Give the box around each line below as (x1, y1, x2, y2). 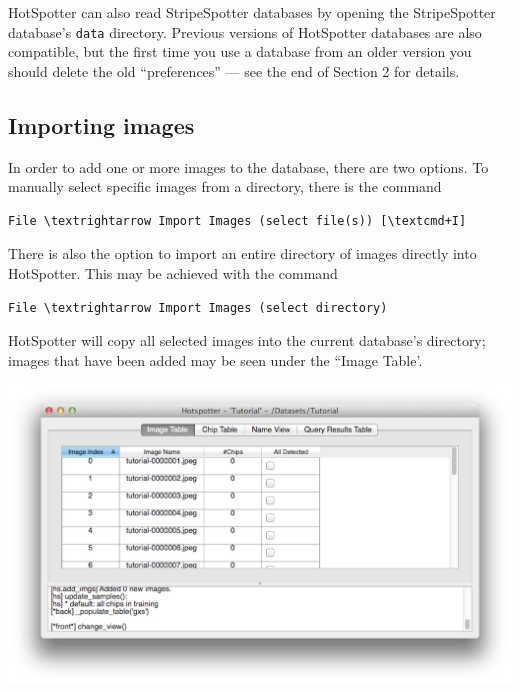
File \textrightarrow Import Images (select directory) (8, 300, 388, 315)
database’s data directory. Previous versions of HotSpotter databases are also (8, 21, 482, 42)
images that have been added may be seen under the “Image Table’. (8, 349, 423, 370)
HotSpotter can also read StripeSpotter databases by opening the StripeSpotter (8, 2, 496, 22)
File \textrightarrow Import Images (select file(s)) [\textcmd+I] (8, 213, 467, 228)
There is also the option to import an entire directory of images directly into (8, 243, 477, 264)
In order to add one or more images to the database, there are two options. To (8, 156, 489, 177)
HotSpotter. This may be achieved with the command (8, 263, 338, 284)
